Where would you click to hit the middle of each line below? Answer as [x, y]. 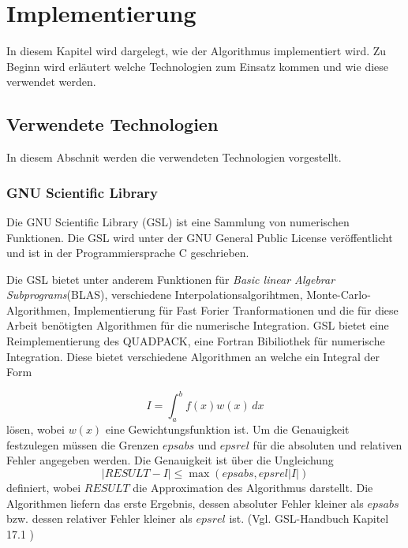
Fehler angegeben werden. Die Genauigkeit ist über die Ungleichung [170, 460]
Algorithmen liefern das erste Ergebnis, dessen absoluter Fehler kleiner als [185, 503]
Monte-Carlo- [339, 295]
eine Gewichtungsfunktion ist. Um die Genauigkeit [227, 429]
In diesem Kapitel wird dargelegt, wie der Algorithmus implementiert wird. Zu [197, 51]
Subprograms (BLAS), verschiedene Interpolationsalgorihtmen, [155, 295]
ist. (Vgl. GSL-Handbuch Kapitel [309, 518]
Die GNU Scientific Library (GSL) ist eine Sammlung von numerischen [178, 221]
